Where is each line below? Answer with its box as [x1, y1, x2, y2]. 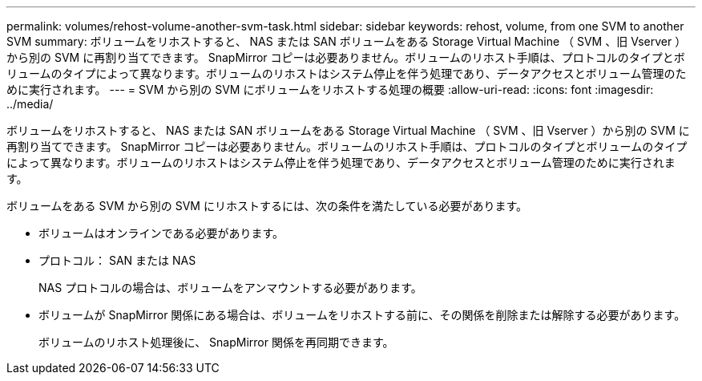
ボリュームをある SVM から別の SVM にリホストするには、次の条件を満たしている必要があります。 [6, 199, 528, 213]
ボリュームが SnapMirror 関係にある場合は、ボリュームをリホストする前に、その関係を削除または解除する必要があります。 [38, 308, 686, 322]
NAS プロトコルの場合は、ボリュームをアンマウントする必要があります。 [38, 281, 422, 294]
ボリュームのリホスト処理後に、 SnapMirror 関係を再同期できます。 [38, 335, 394, 349]
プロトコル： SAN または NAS [38, 253, 196, 267]
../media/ [6, 97, 54, 111]
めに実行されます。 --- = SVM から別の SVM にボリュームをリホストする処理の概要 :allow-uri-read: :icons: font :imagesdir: [6, 83, 654, 96]
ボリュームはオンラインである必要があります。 [38, 226, 284, 240]
